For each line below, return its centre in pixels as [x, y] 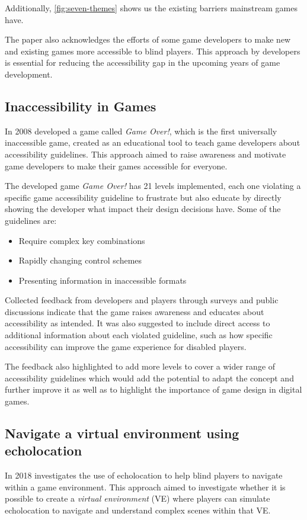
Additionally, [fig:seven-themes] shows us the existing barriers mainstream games [151, 8]
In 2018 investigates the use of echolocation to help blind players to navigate [144, 475]
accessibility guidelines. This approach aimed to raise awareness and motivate [145, 154]
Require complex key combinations [82, 240]
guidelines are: [31, 220]
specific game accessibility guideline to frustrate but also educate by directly [143, 197]
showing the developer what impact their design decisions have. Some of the [143, 209]
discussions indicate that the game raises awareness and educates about [135, 311]
